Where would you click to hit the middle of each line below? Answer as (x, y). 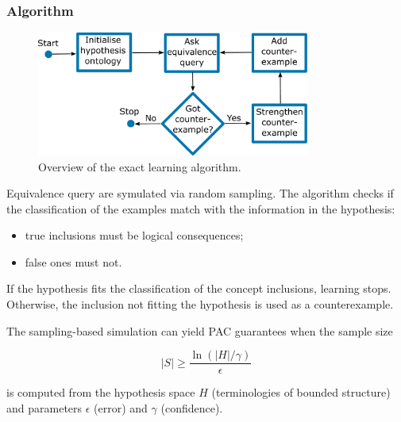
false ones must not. (73, 261)
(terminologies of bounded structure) (301, 392)
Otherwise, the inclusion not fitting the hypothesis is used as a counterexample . (200, 304)
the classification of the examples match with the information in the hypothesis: (201, 208)
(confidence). (192, 407)
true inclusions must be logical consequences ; (134, 235)
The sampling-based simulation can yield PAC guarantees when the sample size (200, 330)
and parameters (44, 407)
